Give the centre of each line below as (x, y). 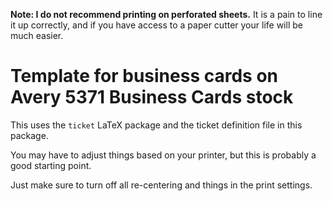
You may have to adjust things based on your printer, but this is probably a (163, 155)
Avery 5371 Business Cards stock (152, 97)
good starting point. (51, 165)
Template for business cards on (144, 76)
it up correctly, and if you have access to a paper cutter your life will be (156, 25)
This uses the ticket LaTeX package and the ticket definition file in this (156, 125)
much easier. (37, 35)
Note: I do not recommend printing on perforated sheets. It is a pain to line (166, 14)
